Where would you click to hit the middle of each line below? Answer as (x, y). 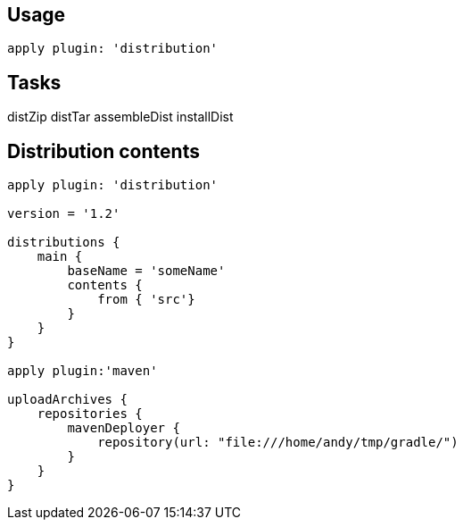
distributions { (64, 243)
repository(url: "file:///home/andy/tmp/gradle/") (278, 443)
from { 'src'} (146, 300)
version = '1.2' (64, 214)
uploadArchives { (67, 400)
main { (60, 257)
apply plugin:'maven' (83, 371)
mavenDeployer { (124, 428)
